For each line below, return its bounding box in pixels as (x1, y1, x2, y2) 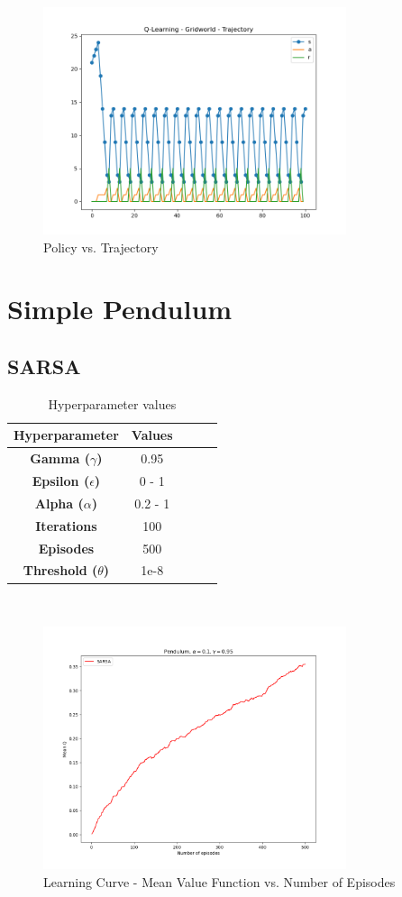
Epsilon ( (32, 471, 90, 490)
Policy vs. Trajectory (43, 237, 159, 256)
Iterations (35, 516, 97, 535)
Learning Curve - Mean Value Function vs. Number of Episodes (43, 872, 396, 891)
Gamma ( (30, 449, 91, 468)
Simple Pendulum (7, 290, 233, 327)
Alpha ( (34, 493, 84, 512)
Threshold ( (23, 561, 98, 580)
